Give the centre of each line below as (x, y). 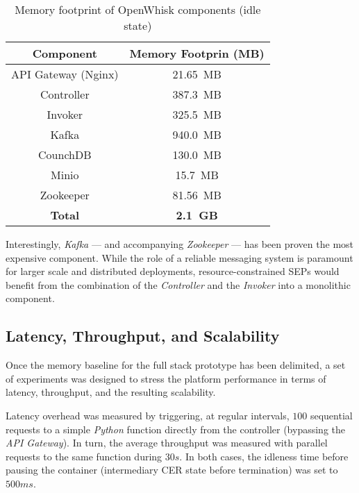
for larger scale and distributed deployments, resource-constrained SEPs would (173, 271)
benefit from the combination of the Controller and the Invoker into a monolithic (178, 284)
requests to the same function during (84, 456)
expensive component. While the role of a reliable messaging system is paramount (179, 257)
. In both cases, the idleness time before (264, 456)
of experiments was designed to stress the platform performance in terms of (166, 378)
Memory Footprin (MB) (197, 53)
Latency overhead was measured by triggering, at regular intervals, (148, 415)
